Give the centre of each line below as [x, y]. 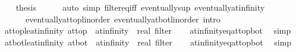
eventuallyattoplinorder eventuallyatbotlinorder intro [123, 19]
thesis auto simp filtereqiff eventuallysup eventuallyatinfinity [140, 7]
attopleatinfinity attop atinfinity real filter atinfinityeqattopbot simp [148, 30]
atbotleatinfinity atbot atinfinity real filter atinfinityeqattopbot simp [148, 42]
